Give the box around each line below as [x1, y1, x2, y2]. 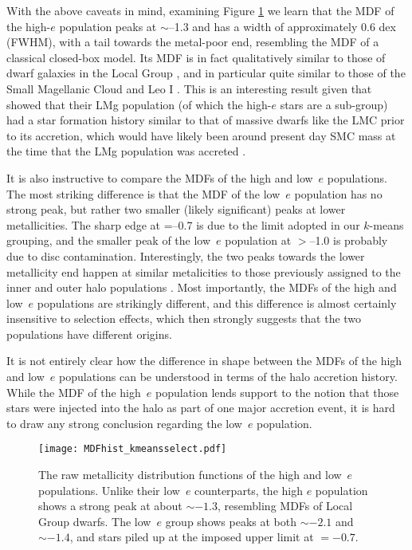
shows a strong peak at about [38, 497, 182, 514]
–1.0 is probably [309, 232, 388, 249]
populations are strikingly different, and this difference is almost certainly [37, 294, 397, 311]
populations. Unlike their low [38, 481, 180, 498]
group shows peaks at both [165, 513, 297, 529]
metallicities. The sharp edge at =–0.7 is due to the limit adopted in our [6, 216, 360, 233]
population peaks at [59, 18, 157, 34]
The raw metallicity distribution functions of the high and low [38, 466, 342, 483]
